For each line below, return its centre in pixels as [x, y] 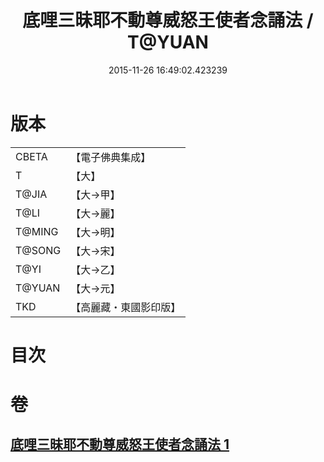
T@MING [37, 231]
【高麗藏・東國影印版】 [126, 307]
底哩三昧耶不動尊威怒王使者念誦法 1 [120, 444]
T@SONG [38, 250]
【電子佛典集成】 [111, 157]
